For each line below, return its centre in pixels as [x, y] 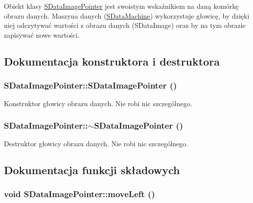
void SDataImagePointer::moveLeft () [80, 194]
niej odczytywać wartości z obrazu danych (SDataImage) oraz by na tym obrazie [125, 25]
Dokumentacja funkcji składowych [92, 170]
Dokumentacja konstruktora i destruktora [112, 61]
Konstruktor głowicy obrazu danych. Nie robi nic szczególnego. [98, 103]
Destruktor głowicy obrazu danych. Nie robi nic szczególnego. [96, 144]
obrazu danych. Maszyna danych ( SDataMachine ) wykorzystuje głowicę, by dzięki [127, 15]
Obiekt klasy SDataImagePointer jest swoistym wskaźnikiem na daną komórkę [121, 6]
